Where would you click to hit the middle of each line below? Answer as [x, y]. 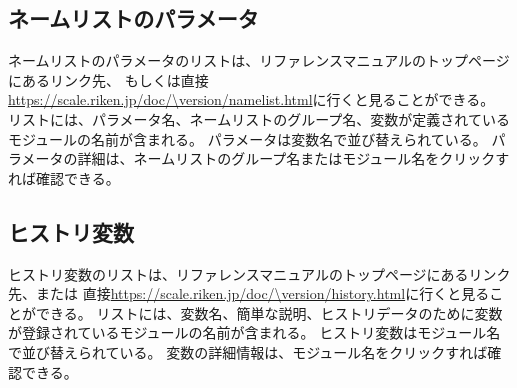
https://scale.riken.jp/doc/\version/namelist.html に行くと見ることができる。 [251, 99]
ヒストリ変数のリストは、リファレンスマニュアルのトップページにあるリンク [259, 273]
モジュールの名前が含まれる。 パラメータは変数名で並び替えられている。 [247, 138]
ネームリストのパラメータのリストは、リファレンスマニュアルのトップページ [259, 60]
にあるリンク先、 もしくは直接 [108, 79]
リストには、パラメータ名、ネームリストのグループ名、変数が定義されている [259, 118]
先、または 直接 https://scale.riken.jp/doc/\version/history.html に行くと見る [249, 293]
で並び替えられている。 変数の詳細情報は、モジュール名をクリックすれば [248, 351]
